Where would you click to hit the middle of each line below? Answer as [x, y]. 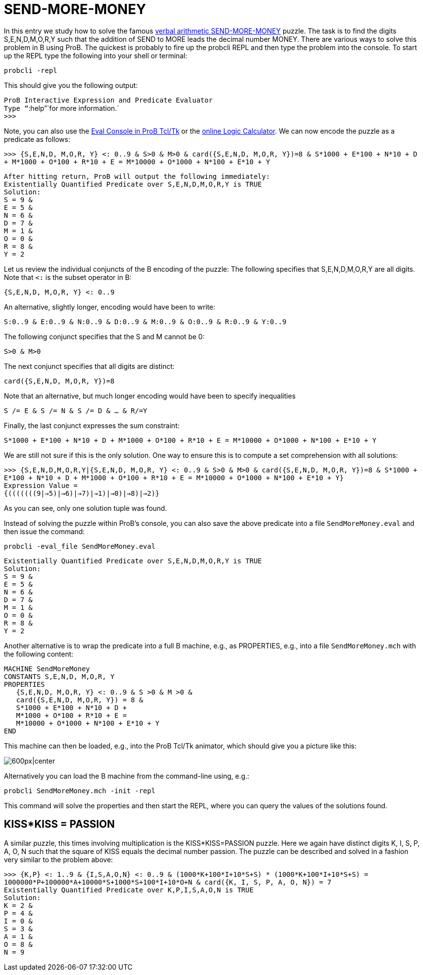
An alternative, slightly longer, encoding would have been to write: [110, 307]
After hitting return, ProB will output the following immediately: [137, 176]
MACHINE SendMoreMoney [47, 669]
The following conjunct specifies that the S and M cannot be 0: [104, 336]
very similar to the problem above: [59, 859]
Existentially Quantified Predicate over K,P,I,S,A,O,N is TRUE [129, 890]
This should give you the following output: [71, 85]
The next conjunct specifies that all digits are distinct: [89, 366]
